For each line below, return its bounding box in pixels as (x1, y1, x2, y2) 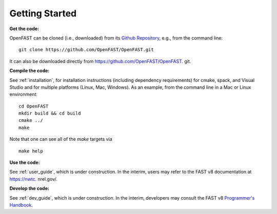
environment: (9, 91, 38, 97)
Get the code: (9, 26, 39, 32)
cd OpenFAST (18, 103, 49, 109)
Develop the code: (9, 185, 50, 191)
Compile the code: (9, 68, 50, 74)
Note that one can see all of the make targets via (9, 136, 112, 142)
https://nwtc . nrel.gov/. (9, 176, 57, 182)
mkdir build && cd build (18, 111, 81, 116)
